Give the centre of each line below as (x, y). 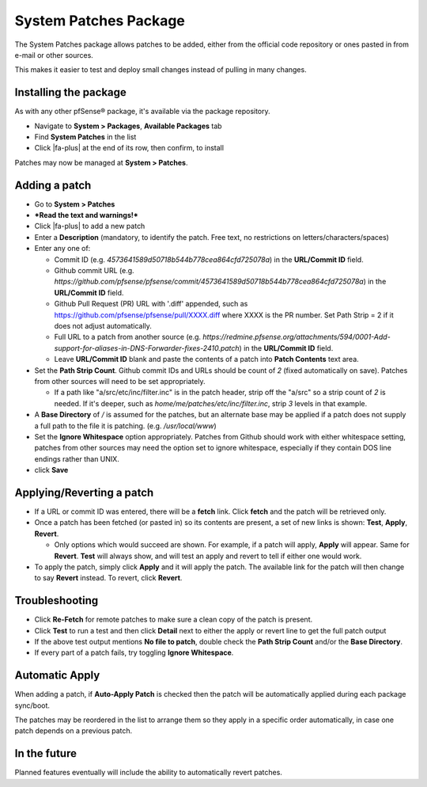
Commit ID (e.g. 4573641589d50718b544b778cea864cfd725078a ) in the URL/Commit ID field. (209, 259)
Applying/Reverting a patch (84, 492)
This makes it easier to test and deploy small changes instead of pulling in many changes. (161, 70)
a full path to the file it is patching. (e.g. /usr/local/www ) (125, 426)
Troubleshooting (57, 601)
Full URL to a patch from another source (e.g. (128, 337)
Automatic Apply (57, 676)
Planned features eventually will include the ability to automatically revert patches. (148, 773)
